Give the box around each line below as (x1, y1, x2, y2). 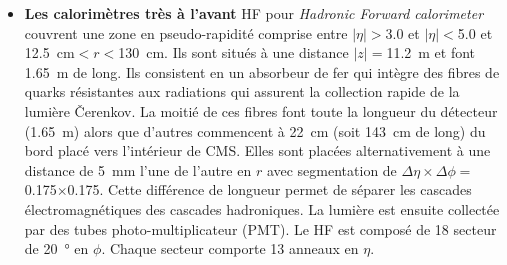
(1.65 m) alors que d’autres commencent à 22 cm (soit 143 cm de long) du (24, 120, 486, 141)
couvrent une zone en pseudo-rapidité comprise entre (24, 22, 348, 43)
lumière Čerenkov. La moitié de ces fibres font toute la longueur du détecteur (24, 100, 498, 121)
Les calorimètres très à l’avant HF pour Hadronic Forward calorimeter (24, 3, 484, 23)
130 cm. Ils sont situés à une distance (118, 42, 349, 63)
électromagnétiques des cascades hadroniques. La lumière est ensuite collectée (24, 198, 500, 219)
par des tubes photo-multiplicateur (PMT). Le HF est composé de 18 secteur (24, 218, 497, 239)
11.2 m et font (386, 42, 476, 63)
